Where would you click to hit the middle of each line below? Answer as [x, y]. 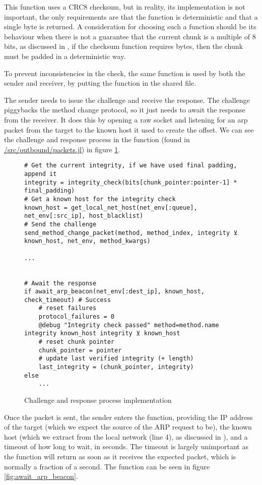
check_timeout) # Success [68, 300]
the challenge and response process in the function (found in [97, 139]
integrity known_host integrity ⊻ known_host [102, 334]
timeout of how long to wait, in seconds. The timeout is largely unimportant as [126, 446]
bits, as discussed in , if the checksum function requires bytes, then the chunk [123, 46]
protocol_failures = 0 [76, 317]
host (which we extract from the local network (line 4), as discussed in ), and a [126, 436]
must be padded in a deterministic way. [65, 56]
